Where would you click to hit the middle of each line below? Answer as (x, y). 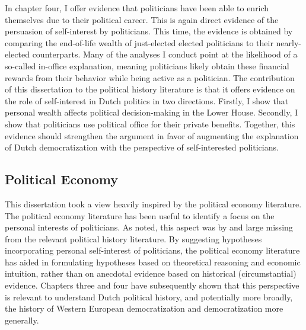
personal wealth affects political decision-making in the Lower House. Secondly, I (152, 112)
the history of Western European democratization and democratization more (144, 308)
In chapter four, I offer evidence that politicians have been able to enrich (137, 8)
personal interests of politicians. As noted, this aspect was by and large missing (149, 227)
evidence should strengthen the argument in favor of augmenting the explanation (152, 135)
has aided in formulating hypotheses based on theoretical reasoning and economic (153, 262)
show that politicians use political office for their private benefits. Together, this (150, 124)
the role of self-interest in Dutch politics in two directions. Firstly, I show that (147, 100)
